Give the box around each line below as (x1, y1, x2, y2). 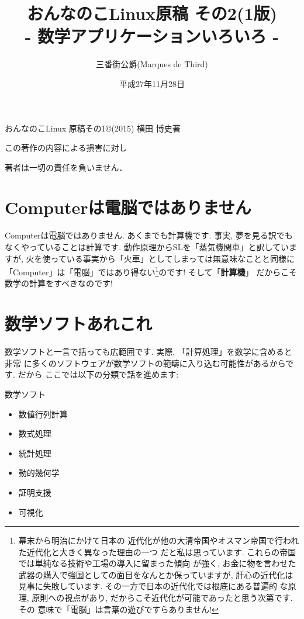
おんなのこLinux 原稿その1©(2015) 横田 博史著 (5, 122, 181, 134)
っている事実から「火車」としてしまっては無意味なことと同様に (50, 252, 295, 264)
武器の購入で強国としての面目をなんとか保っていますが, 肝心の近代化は (18, 568, 293, 580)
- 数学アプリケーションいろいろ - (25, 24, 279, 48)
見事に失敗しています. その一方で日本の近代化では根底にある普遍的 (18, 580, 277, 592)
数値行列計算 (18, 407, 68, 420)
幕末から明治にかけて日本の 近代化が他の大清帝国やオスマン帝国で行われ (18, 534, 299, 547)
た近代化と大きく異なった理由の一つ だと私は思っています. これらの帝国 (18, 545, 296, 558)
